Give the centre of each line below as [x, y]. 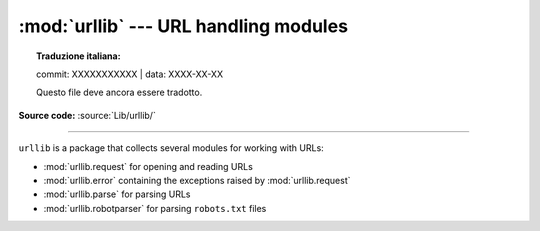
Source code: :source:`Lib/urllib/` [87, 115]
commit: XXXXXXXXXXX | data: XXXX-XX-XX [130, 74]
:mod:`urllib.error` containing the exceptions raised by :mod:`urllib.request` [197, 180]
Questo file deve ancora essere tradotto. [119, 92]
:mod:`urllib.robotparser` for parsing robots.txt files [155, 208]
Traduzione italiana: [78, 56]
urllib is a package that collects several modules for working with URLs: [171, 148]
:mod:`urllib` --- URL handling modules [183, 26]
